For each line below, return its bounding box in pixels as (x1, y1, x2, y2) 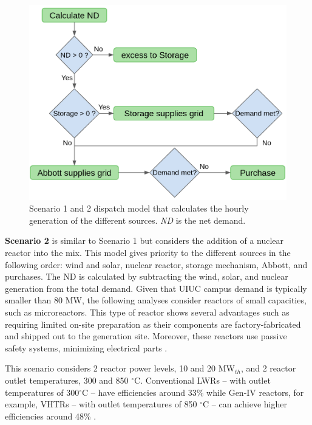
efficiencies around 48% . (5, 409, 97, 422)
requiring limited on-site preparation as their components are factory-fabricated (5, 317, 301, 330)
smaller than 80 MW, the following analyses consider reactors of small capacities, (5, 294, 307, 306)
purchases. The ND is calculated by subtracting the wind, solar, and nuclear (5, 270, 288, 283)
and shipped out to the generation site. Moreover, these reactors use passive (5, 330, 287, 342)
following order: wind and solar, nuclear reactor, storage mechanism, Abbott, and (5, 258, 308, 271)
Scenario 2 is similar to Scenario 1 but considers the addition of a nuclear (5, 234, 284, 247)
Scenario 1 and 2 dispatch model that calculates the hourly (29, 202, 249, 215)
